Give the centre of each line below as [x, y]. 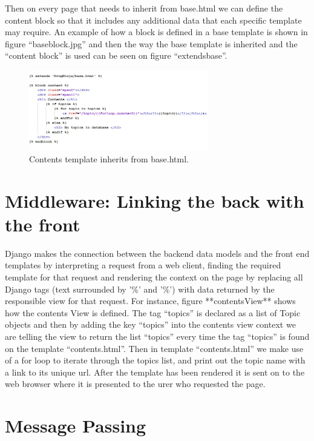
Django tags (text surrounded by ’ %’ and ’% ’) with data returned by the [140, 289]
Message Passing [76, 426]
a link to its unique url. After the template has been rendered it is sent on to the [155, 372]
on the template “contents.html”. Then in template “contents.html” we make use [154, 348]
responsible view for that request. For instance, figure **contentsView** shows [150, 301]
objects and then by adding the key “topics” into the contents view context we [150, 324]
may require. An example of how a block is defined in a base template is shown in [156, 32]
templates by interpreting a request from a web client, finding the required [143, 265]
